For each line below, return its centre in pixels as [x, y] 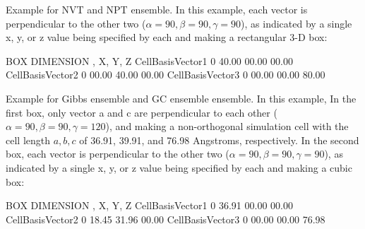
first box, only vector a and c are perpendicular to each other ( [142, 112]
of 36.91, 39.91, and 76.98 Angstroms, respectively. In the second [219, 140]
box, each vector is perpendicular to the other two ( [118, 154]
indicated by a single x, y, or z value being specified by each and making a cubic [179, 167]
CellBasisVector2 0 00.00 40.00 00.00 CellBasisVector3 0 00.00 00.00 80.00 [166, 75]
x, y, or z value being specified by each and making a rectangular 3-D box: [167, 37]
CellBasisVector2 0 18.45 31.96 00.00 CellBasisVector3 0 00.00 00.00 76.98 [166, 219]
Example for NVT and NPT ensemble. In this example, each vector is [157, 9]
